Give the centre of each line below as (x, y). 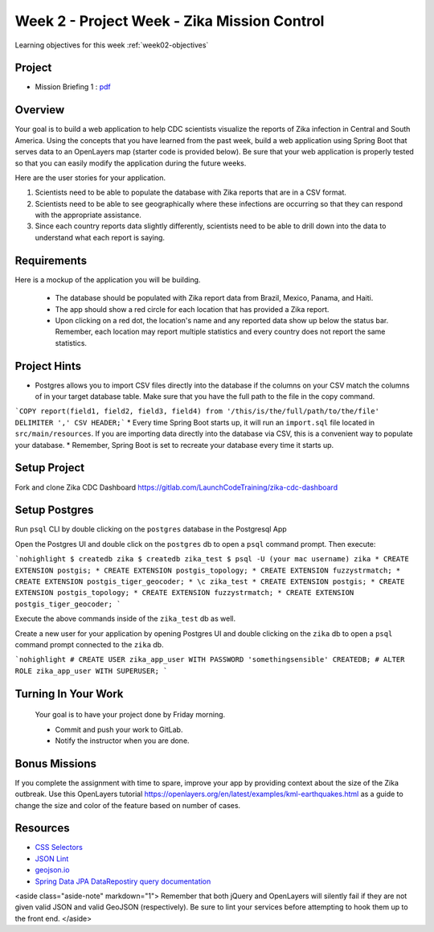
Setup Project (50, 468)
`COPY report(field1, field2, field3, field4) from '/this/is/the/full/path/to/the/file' (197, 411)
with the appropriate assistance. (88, 215)
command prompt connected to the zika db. (89, 644)
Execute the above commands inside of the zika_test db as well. (125, 618)
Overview (40, 110)
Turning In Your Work (69, 694)
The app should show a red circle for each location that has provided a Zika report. (192, 309)
